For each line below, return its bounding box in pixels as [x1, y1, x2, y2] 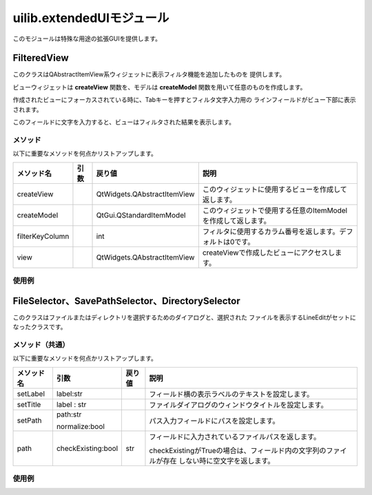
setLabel [17, 389, 45, 399]
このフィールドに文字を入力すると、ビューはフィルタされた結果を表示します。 [12, 118, 236, 127]
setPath [17, 415, 42, 425]
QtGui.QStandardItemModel [96, 210, 186, 220]
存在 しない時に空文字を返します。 [163, 456, 275, 465]
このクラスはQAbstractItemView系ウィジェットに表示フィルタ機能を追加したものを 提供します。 [12, 70, 286, 78]
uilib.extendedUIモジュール [12, 10, 169, 25]
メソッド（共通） [12, 339, 70, 349]
